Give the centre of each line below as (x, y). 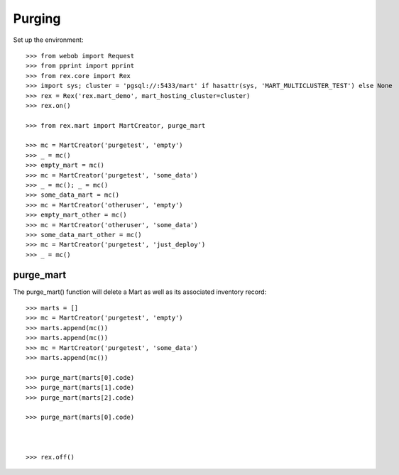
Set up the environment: (48, 40)
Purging (37, 18)
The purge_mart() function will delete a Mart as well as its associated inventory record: (140, 292)
